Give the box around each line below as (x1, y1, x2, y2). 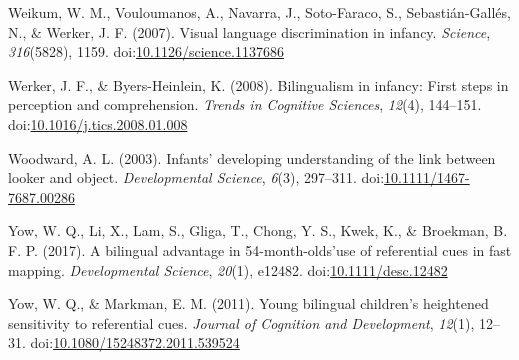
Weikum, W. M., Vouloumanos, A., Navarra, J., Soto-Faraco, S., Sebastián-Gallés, (8, 2, 511, 22)
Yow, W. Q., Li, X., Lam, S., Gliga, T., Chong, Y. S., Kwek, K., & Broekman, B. (8, 220, 508, 241)
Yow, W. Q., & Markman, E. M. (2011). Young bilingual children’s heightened (8, 293, 489, 314)
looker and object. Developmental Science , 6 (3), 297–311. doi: (8, 167, 385, 188)
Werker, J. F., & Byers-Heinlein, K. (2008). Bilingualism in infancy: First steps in (8, 74, 509, 95)
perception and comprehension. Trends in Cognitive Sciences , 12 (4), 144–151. (8, 94, 482, 115)
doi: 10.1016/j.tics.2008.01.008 (8, 113, 188, 134)
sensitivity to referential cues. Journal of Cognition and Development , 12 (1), (8, 312, 475, 333)
